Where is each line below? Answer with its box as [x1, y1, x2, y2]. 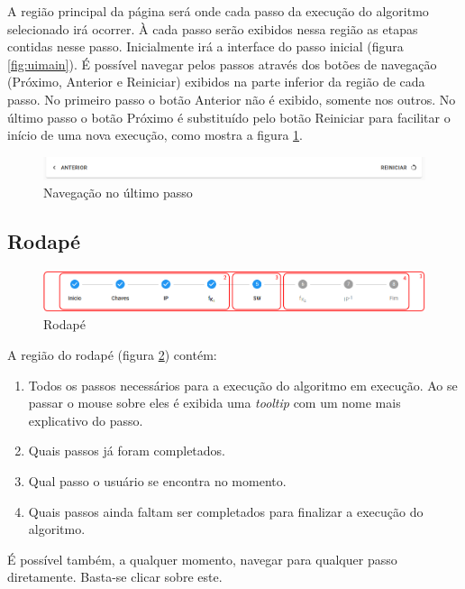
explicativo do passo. [28, 410, 143, 429]
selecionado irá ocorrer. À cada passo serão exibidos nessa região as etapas [7, 19, 418, 38]
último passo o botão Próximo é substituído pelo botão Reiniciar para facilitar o [7, 107, 451, 126]
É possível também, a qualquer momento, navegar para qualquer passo [7, 549, 397, 568]
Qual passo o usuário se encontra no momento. [28, 471, 287, 490]
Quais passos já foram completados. [28, 441, 225, 460]
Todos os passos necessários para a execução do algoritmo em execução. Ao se [28, 375, 458, 394]
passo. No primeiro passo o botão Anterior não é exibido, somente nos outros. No [7, 89, 456, 108]
